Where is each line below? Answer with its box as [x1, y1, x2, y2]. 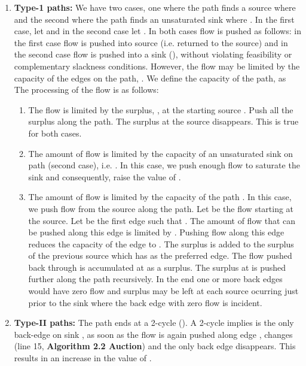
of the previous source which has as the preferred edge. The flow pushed [28, 249, 292, 262]
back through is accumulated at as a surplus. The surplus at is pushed [28, 261, 286, 273]
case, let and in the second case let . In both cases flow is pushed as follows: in [14, 25, 301, 37]
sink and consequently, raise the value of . [28, 170, 181, 183]
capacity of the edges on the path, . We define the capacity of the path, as [14, 71, 286, 84]
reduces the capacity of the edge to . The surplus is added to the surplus [28, 237, 294, 250]
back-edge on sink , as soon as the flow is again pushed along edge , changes [14, 328, 293, 340]
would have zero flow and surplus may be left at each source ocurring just [28, 285, 299, 297]
